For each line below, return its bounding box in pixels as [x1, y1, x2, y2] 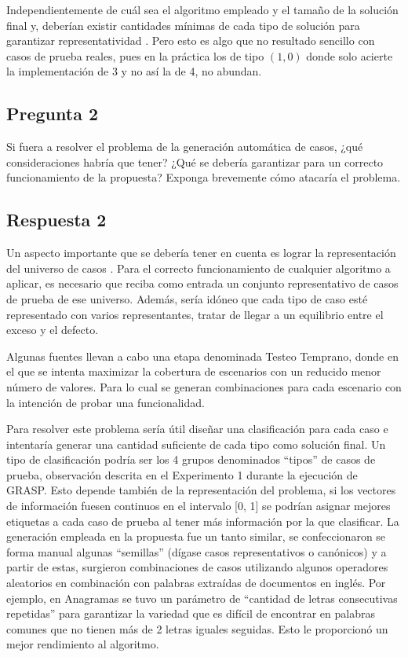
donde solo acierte [306, 47, 393, 64]
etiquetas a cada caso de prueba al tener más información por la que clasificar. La [6, 512, 399, 529]
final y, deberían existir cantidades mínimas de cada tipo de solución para [6, 17, 360, 33]
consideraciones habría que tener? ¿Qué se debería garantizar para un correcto [6, 153, 384, 170]
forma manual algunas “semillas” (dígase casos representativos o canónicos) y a [6, 543, 387, 560]
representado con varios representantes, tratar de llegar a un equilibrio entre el [6, 306, 384, 322]
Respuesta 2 [6, 207, 107, 232]
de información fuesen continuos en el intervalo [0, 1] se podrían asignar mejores [6, 497, 391, 514]
